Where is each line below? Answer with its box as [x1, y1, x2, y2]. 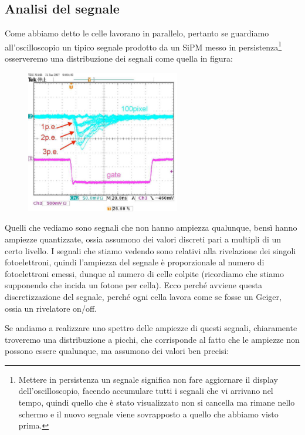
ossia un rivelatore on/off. [5, 302, 97, 314]
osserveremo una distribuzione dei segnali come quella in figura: [5, 52, 233, 65]
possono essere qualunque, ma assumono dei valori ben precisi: [5, 345, 229, 357]
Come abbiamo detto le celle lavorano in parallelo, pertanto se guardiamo [5, 27, 269, 39]
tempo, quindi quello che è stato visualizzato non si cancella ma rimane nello [18, 396, 295, 409]
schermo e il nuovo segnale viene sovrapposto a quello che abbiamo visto [18, 407, 279, 420]
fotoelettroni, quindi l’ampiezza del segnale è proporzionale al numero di [5, 256, 265, 268]
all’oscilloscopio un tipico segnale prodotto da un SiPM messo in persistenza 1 [5, 39, 282, 53]
